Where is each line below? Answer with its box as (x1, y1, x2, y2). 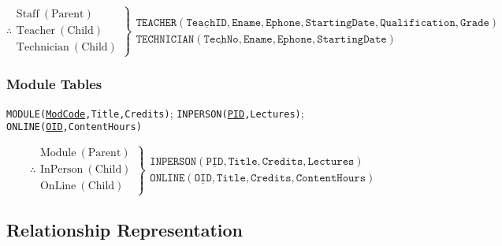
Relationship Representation (6, 218, 244, 242)
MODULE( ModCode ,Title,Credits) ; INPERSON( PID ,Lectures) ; (6, 104, 304, 121)
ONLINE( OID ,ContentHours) (6, 121, 142, 133)
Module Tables (6, 73, 102, 93)
